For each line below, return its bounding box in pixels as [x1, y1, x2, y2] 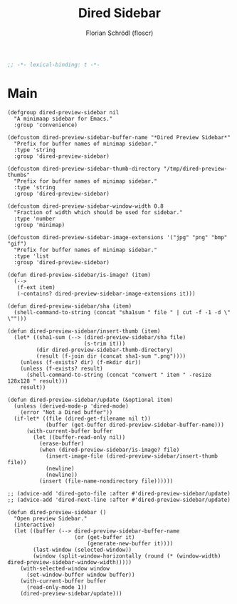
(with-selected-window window [20, 565, 110, 572]
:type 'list [14, 252, 50, 260]
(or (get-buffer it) [74, 533, 135, 540]
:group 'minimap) [14, 221, 65, 228]
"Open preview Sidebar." [14, 515, 88, 522]
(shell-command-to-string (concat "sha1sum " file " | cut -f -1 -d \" [14, 308, 231, 316]
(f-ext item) [16, 283, 56, 291]
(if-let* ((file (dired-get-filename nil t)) [14, 415, 152, 422]
